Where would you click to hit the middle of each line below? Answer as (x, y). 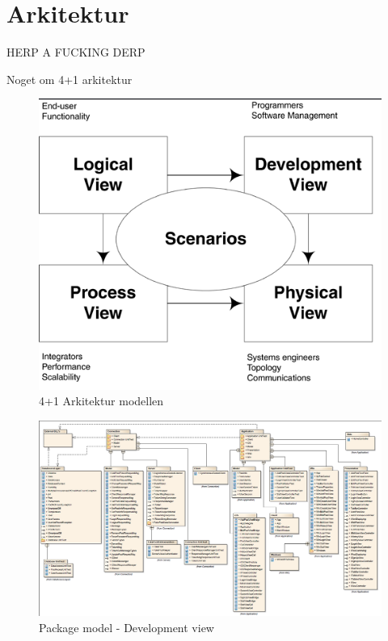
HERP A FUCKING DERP (76, 52)
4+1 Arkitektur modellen (101, 401)
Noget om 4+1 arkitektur (70, 79)
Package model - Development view (127, 627)
